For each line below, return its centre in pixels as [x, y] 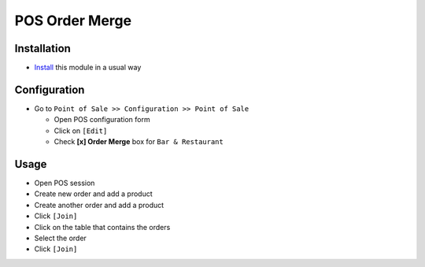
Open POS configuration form [102, 120]
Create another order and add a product [99, 205]
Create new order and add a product [93, 194]
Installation [42, 48]
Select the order [60, 238]
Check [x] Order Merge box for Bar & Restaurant [139, 142]
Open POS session [65, 183]
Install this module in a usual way [88, 68]
